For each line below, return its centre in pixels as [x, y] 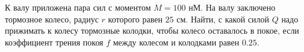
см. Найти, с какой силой [223, 19]
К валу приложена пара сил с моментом [78, 7]
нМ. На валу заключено [232, 7]
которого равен [135, 19]
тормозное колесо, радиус [52, 19]
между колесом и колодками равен [176, 42]
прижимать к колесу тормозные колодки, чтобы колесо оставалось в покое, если [152, 30]
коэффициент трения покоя [54, 42]
